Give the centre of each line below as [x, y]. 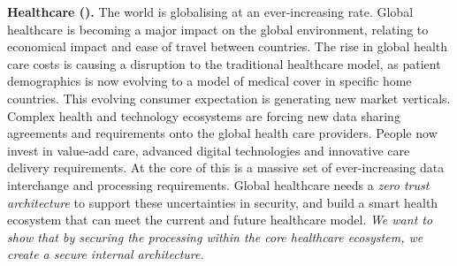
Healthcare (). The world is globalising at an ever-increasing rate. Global [210, 11]
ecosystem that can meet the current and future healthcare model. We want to [220, 220]
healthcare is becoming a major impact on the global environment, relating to [218, 29]
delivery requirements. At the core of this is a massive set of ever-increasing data [226, 167]
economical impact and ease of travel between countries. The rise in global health [228, 46]
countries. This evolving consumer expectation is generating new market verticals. [229, 98]
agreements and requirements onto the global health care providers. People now [222, 133]
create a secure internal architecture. [106, 254]
